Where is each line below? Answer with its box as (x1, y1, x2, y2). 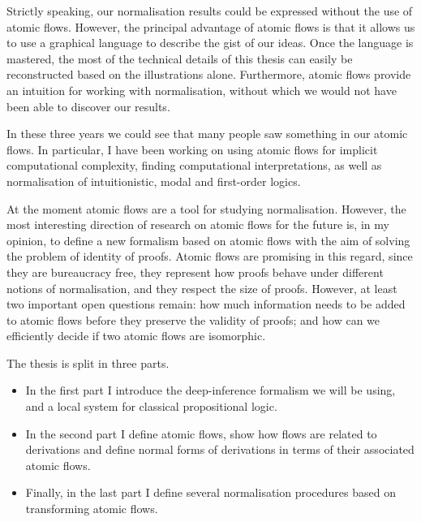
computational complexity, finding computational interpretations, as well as (6, 157, 382, 174)
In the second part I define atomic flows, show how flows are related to (25, 425, 377, 442)
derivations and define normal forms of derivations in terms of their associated (25, 441, 415, 458)
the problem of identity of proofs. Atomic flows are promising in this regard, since (6, 248, 413, 265)
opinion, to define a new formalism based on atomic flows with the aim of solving (6, 231, 410, 248)
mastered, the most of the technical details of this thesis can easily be (6, 50, 353, 67)
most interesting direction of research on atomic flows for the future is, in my (6, 216, 389, 233)
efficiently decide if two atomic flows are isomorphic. (6, 327, 266, 344)
